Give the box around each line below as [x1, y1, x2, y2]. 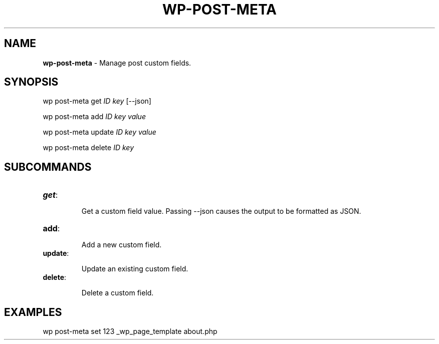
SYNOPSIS [4, 76, 59, 89]
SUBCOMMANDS [4, 160, 92, 173]
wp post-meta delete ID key [43, 143, 134, 152]
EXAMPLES [4, 305, 62, 318]
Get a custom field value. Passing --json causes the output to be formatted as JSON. [81, 207, 361, 216]
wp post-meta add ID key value [43, 112, 146, 121]
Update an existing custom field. [81, 264, 188, 273]
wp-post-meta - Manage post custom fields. [43, 58, 191, 67]
